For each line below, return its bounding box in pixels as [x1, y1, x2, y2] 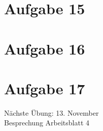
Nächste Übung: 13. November [4, 107, 99, 118]
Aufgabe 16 [4, 38, 85, 59]
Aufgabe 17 [4, 77, 85, 98]
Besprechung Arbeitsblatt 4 [4, 117, 90, 128]
